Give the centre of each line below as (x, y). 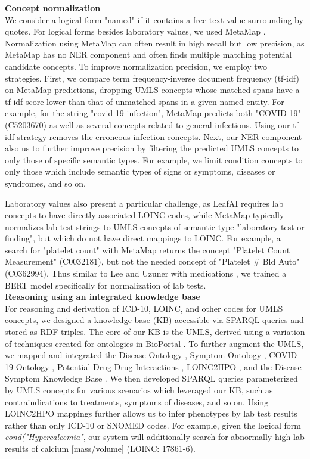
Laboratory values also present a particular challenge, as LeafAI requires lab (144, 203)
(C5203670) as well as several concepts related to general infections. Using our (148, 124)
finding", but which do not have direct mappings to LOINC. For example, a (143, 238)
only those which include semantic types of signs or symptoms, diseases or (140, 171)
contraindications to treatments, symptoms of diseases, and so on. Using (137, 401)
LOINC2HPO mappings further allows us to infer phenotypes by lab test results (151, 413)
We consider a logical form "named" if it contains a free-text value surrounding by (154, 19)
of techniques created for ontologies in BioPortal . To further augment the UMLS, (154, 343)
